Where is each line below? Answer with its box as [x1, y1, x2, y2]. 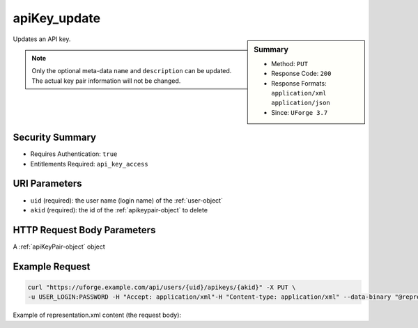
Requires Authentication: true [30, 150, 118, 158]
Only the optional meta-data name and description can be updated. [31, 67, 232, 75]
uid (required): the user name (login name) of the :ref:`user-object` [30, 196, 223, 205]
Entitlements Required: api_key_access [30, 159, 149, 168]
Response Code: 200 [271, 70, 332, 78]
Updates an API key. [13, 35, 71, 43]
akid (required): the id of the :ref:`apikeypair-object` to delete [30, 205, 208, 214]
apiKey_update [13, 10, 101, 26]
